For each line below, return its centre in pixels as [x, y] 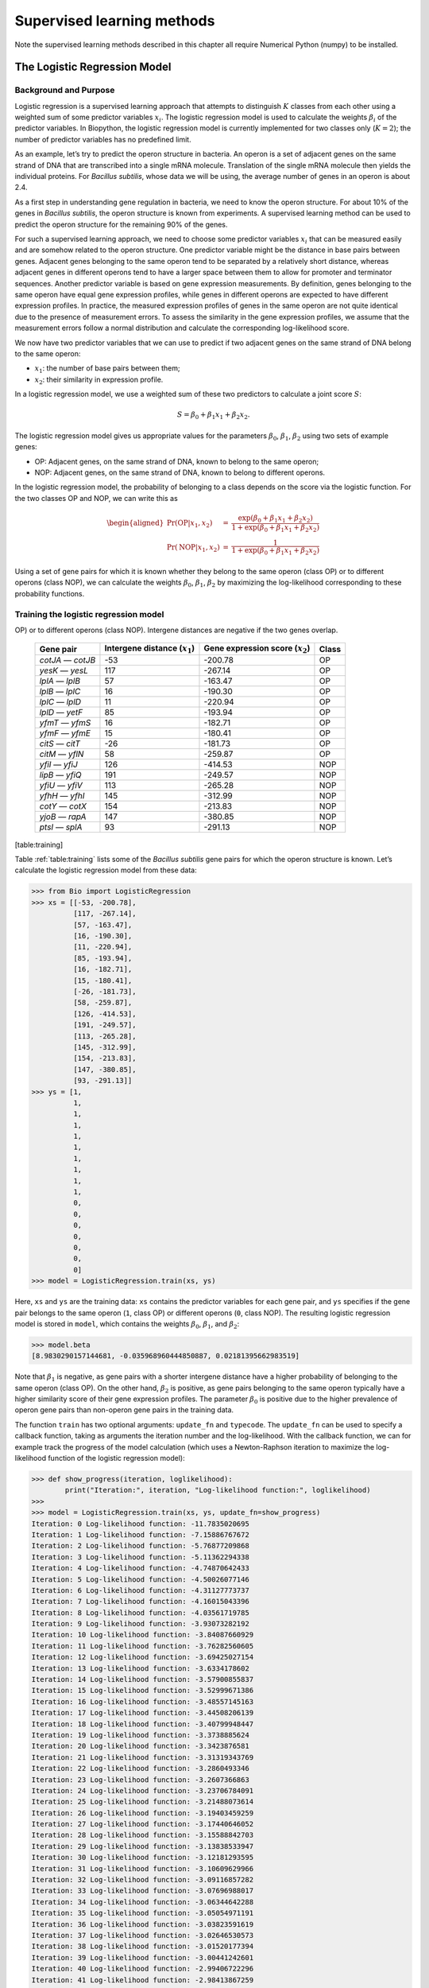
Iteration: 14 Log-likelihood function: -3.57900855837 [143, 1679]
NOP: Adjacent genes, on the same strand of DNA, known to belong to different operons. [180, 472]
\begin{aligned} [135, 523]
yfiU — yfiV [61, 785]
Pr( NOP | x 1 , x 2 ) [193, 548]
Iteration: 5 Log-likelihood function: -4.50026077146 [140, 1579]
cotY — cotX [63, 806]
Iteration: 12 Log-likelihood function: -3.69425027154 [143, 1657]
